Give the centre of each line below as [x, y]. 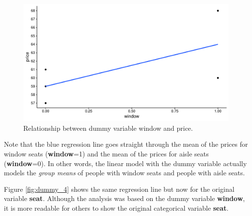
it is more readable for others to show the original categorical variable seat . [116, 208]
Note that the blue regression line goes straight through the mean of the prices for [126, 144]
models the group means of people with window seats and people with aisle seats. [125, 173]
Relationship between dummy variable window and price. [108, 128]
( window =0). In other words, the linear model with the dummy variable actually [126, 163]
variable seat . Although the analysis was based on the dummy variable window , [125, 198]
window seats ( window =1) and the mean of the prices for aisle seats [106, 154]
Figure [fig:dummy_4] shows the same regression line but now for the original [119, 189]
